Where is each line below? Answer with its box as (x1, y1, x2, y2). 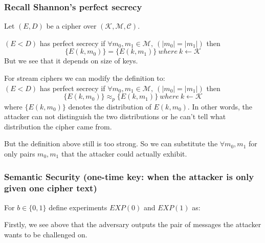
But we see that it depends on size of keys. (4, 55, 138, 66)
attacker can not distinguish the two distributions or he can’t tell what (4, 111, 226, 122)
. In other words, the (187, 101, 253, 112)
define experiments (49, 202, 107, 212)
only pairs (4, 148, 35, 159)
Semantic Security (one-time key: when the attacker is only (4, 170, 254, 183)
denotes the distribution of (68, 101, 151, 112)
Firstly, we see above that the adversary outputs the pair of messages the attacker (4, 219, 261, 230)
